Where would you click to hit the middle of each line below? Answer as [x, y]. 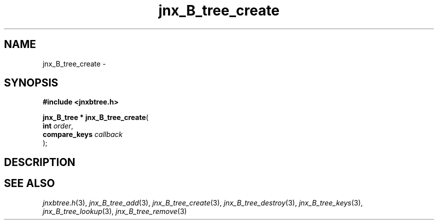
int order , [58, 126]
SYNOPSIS [31, 83]
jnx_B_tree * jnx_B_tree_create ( [95, 117]
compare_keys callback [83, 134]
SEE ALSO [29, 183]
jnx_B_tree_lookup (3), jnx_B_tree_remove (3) [115, 211]
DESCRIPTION [40, 162]
